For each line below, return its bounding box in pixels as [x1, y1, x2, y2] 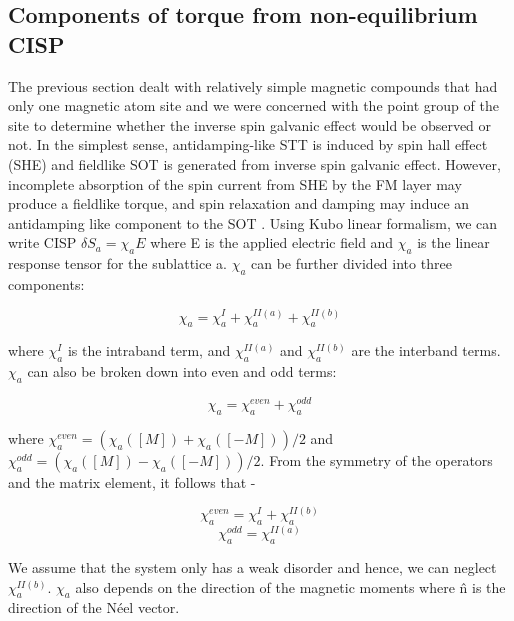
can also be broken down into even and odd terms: [27, 361, 337, 382]
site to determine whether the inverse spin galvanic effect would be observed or [8, 114, 492, 135]
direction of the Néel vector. [8, 597, 180, 618]
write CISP [8, 232, 77, 253]
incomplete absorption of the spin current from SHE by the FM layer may [8, 173, 462, 194]
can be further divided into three [251, 253, 452, 274]
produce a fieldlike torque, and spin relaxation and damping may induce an [8, 193, 470, 214]
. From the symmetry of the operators [260, 449, 493, 470]
